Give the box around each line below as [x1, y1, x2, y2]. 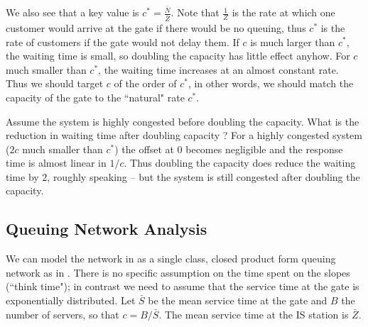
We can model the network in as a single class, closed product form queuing [6, 251, 336, 266]
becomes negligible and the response [185, 141, 343, 156]
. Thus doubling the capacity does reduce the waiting [124, 155, 356, 170]
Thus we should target [6, 76, 104, 91]
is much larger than [250, 34, 335, 49]
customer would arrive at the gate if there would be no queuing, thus [6, 20, 306, 35]
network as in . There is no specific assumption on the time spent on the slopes [6, 265, 350, 279]
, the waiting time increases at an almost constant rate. [98, 62, 339, 77]
